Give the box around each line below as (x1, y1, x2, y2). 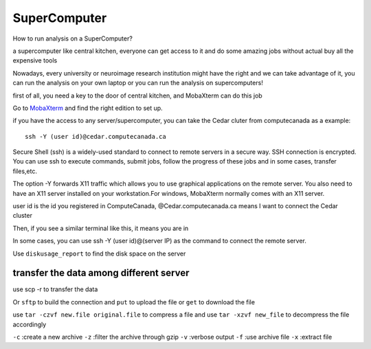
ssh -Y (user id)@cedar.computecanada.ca (25, 133, 166, 140)
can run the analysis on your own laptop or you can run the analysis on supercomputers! (12, 79, 264, 87)
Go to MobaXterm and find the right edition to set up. (12, 104, 163, 112)
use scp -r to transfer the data (12, 285, 98, 293)
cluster (12, 212, 32, 220)
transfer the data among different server (12, 267, 190, 279)
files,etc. (12, 167, 38, 175)
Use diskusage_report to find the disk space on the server (12, 249, 186, 258)
